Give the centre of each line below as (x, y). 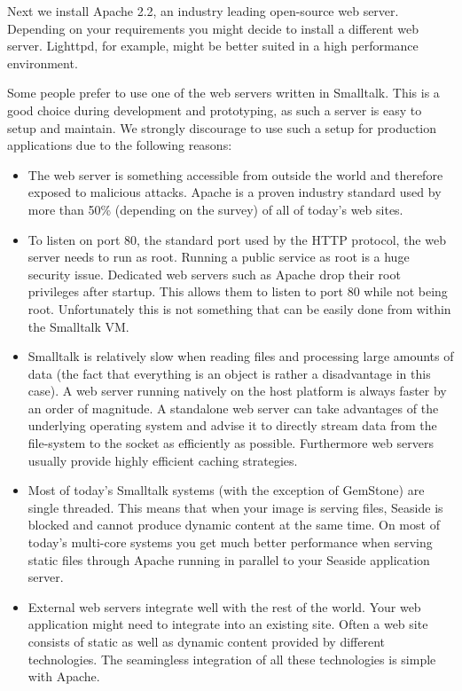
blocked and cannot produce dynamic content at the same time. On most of (234, 525)
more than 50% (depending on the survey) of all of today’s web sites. (215, 209)
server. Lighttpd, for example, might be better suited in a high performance (213, 46)
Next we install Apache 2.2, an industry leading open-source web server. (203, 11)
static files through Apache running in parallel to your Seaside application (229, 559)
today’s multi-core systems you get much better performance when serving (230, 542)
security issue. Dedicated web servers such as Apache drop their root (214, 274)
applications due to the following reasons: (120, 145)
